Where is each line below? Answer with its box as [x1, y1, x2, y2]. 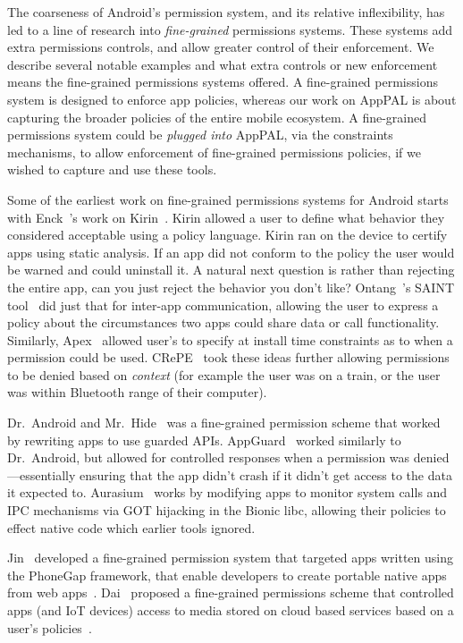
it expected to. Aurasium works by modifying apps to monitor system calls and [7, 483, 448, 502]
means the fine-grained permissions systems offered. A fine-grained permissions [7, 72, 438, 91]
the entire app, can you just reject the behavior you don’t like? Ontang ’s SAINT [7, 277, 455, 296]
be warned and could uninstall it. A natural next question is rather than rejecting [7, 260, 455, 279]
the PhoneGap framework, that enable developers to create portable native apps [7, 565, 447, 584]
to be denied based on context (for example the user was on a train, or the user [7, 365, 441, 384]
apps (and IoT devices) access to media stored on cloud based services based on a [7, 601, 454, 619]
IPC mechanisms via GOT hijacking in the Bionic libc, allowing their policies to [7, 501, 446, 520]
